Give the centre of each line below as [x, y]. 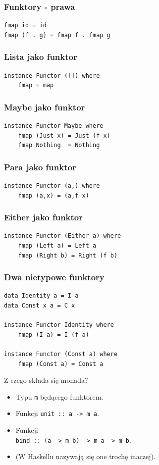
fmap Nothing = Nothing [59, 145]
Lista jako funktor [41, 57]
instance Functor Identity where [59, 325]
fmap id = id [25, 26]
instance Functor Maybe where [54, 126]
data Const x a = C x [40, 306]
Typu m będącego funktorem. [59, 396]
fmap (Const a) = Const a [61, 364]
